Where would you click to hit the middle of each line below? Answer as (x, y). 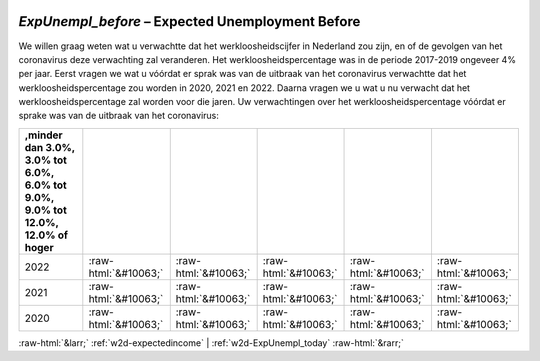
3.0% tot (45, 160)
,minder (44, 135)
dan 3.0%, (49, 147)
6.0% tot (45, 185)
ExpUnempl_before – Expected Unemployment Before (189, 21)
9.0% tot (45, 210)
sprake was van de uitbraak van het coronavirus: (118, 116)
